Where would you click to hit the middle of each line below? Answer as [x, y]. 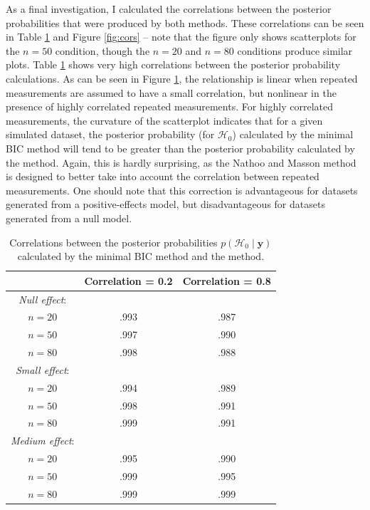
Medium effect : [43, 441]
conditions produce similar [295, 50]
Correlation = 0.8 [227, 280]
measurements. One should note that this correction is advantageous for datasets [182, 190]
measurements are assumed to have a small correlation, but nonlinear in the [171, 92]
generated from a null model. [69, 218]
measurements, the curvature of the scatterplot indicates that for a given [164, 120]
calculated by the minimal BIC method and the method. [141, 256]
